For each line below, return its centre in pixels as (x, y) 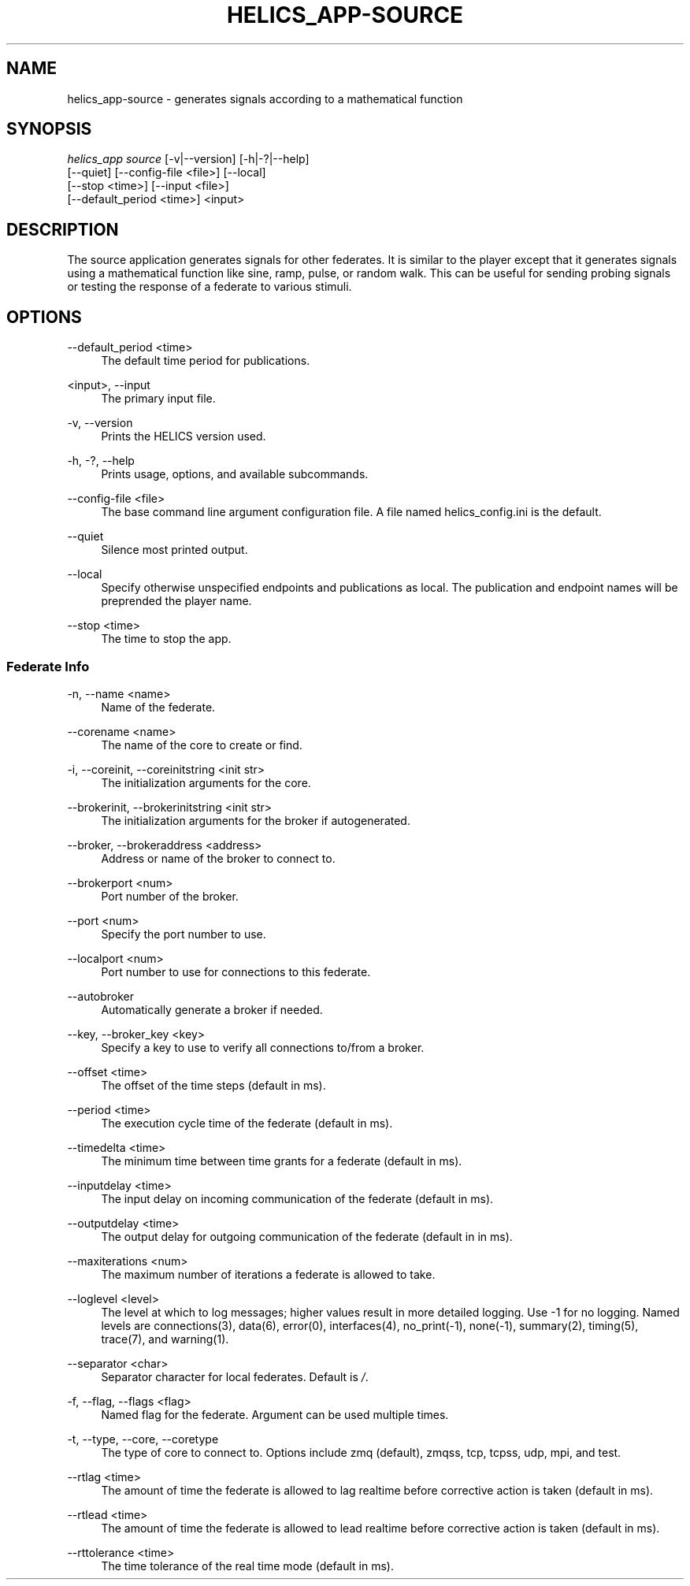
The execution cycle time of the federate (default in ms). (247, 1123)
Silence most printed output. (174, 550)
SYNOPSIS (49, 129)
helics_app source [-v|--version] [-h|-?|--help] (188, 159)
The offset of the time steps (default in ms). (213, 1085)
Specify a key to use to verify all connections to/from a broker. (263, 1047)
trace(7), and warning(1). (165, 1339)
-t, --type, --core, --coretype (143, 1439)
